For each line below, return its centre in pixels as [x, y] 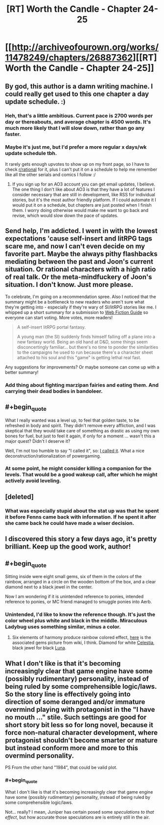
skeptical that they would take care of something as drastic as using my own [82, 430]
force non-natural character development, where [82, 732]
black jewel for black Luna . [39, 648]
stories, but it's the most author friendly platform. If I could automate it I [84, 200]
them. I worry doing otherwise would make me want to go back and [80, 210]
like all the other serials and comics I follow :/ [50, 174]
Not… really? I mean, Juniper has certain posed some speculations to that [80, 812]
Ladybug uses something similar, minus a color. [63, 627]
